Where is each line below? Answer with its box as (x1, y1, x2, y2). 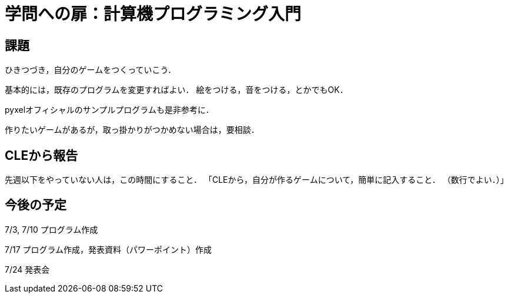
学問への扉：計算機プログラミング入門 (5, 4, 302, 24)
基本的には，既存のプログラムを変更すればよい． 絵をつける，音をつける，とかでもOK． (5, 85, 348, 95)
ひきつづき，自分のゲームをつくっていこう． (5, 65, 176, 75)
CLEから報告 (5, 148, 78, 163)
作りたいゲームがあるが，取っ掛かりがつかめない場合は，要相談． (5, 125, 259, 135)
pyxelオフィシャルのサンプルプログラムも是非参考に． (5, 105, 214, 115)
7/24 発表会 (5, 264, 50, 274)
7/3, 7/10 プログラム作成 (5, 224, 98, 235)
